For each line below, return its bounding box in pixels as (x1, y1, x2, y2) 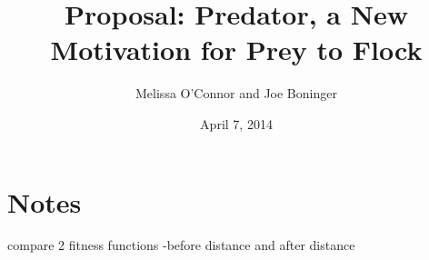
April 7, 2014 (200, 114, 273, 133)
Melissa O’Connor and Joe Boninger (135, 84, 337, 103)
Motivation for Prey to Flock (50, 31, 423, 68)
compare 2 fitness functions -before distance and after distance (7, 235, 355, 255)
